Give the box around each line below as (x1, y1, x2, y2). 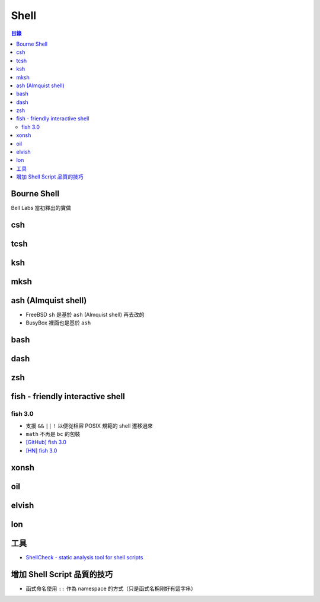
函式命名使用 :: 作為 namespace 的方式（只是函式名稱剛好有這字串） (25, 585, 197, 592)
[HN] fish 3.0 (25, 447, 57, 454)
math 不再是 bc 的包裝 (25, 431, 81, 438)
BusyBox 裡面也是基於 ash (25, 319, 91, 326)
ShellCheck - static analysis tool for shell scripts (25, 553, 143, 560)
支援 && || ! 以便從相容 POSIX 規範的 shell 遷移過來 (25, 422, 153, 429)
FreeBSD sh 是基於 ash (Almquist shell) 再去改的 (25, 311, 145, 318)
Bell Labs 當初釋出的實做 (11, 205, 71, 212)
